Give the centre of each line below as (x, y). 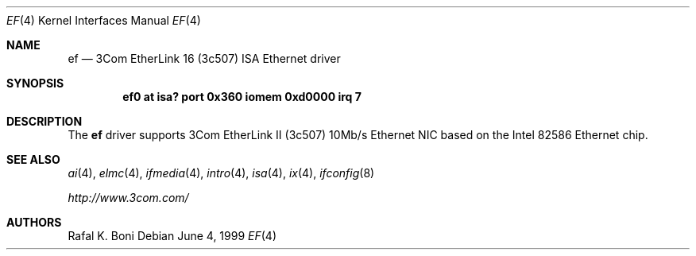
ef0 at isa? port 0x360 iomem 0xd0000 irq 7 (242, 97)
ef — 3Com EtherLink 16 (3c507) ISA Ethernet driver (204, 58)
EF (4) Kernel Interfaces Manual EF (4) (104, 20)
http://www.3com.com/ (128, 198)
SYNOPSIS (35, 83)
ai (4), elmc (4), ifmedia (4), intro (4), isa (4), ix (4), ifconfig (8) (221, 173)
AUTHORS (34, 222)
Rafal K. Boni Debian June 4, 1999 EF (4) (172, 236)
